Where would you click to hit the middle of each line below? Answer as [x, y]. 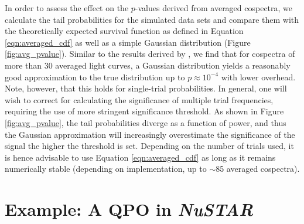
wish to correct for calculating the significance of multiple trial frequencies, [139, 99]
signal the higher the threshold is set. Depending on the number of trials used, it [149, 146]
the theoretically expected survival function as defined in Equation [124, 31]
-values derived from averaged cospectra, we [214, 8]
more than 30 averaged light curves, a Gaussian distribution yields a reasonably [148, 65]
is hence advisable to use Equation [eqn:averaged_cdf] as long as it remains [140, 157]
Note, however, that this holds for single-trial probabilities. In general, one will [146, 88]
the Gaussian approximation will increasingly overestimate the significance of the [150, 134]
